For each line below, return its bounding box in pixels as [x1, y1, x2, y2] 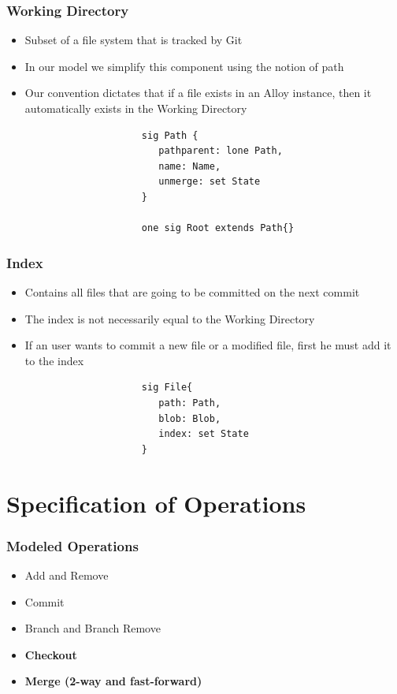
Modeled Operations [6, 535, 139, 555]
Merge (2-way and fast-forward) [24, 673, 202, 689]
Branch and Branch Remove [24, 620, 161, 636]
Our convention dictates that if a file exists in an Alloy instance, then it [24, 84, 372, 101]
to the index [24, 352, 84, 368]
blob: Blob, [158, 412, 221, 424]
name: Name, [158, 160, 221, 172]
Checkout [24, 646, 77, 662]
